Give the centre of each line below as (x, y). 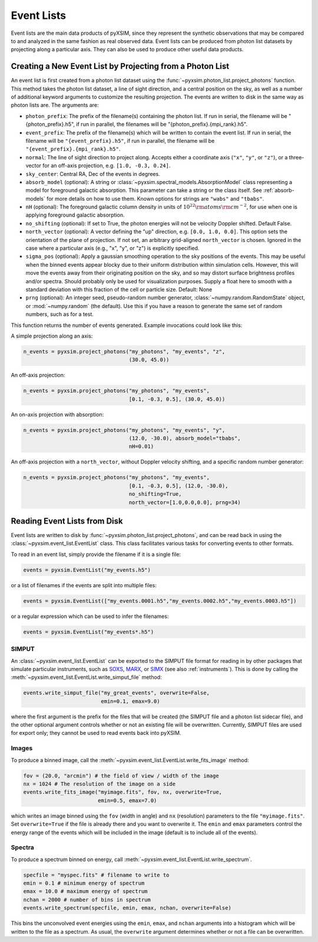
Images (22, 748)
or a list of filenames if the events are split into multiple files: (84, 585)
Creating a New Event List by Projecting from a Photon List (120, 66)
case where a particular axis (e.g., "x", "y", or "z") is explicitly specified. (112, 248)
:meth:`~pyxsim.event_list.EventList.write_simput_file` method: (86, 677)
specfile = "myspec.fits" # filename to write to (96, 875)
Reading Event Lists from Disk (67, 521)
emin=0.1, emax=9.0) (130, 701)
